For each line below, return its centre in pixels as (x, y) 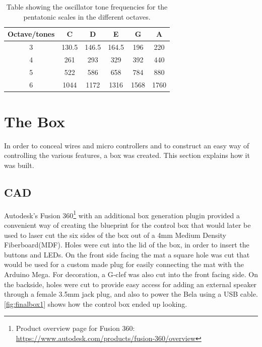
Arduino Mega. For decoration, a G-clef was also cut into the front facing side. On (131, 274)
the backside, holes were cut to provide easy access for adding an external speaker (130, 284)
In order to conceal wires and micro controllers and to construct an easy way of (127, 145)
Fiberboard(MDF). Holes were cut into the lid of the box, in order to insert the (127, 245)
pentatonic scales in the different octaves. (87, 16)
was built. (19, 165)
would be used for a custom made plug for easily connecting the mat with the (124, 264)
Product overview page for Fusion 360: (75, 328)
